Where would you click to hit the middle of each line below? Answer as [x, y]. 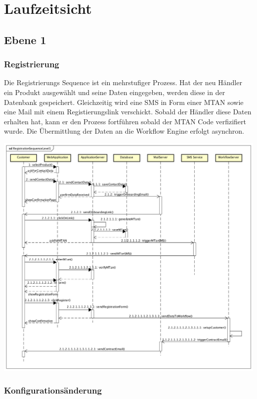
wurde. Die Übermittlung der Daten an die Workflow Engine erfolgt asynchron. [124, 131]
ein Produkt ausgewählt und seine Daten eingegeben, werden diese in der [115, 92]
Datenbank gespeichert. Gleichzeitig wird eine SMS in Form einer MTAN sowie [124, 102]
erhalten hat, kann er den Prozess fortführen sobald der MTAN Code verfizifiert [125, 121]
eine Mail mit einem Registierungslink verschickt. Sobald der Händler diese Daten [128, 112]
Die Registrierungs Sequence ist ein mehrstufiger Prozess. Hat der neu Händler [123, 82]
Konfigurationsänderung [53, 390]
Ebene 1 [25, 39]
